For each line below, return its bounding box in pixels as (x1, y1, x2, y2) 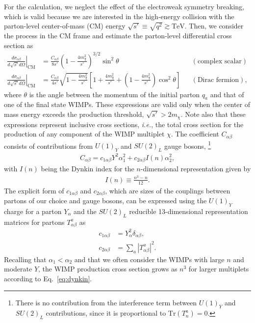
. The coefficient (171, 129, 219, 139)
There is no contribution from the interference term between (15, 297, 197, 307)
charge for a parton (4, 206, 62, 216)
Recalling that (4, 254, 47, 264)
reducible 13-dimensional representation (129, 206, 248, 216)
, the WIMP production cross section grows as (38, 264, 178, 274)
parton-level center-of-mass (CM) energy (4, 21, 126, 31)
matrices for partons (4, 216, 65, 227)
